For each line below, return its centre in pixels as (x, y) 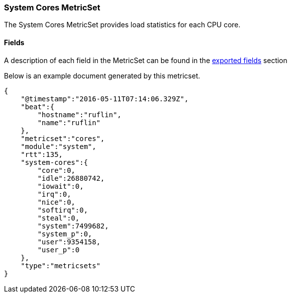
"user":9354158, (69, 242)
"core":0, (56, 170)
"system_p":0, (65, 234)
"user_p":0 (58, 250)
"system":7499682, (73, 226)
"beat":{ (38, 107)
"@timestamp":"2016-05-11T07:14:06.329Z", (104, 99)
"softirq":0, (63, 210)
